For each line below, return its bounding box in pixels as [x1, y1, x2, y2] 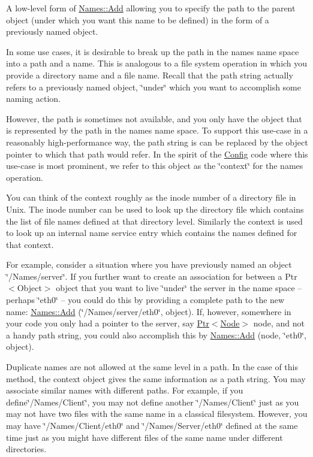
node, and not [253, 317, 305, 329]
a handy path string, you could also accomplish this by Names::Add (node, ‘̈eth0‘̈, [6, 328, 306, 341]
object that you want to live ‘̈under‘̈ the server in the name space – [56, 282, 302, 294]
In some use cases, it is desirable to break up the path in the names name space [6, 45, 299, 57]
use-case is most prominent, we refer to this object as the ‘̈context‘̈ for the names [6, 159, 303, 172]
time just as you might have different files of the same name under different [6, 431, 283, 443]
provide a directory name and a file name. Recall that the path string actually [6, 68, 293, 81]
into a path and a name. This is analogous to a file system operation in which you [6, 57, 308, 69]
